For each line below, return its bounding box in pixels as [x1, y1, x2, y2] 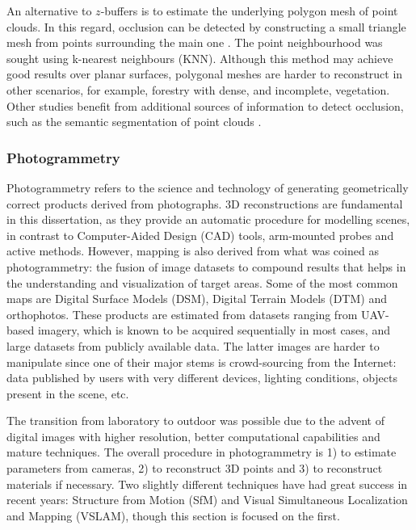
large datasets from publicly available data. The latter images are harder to [6, 337, 380, 354]
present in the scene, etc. [6, 385, 129, 402]
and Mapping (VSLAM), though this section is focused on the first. [6, 507, 340, 524]
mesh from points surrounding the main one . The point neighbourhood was [6, 34, 383, 51]
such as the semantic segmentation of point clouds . [6, 113, 262, 130]
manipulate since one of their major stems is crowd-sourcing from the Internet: [6, 353, 397, 370]
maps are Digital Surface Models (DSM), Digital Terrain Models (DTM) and [6, 290, 387, 307]
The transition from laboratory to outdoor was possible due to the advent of [6, 412, 384, 429]
